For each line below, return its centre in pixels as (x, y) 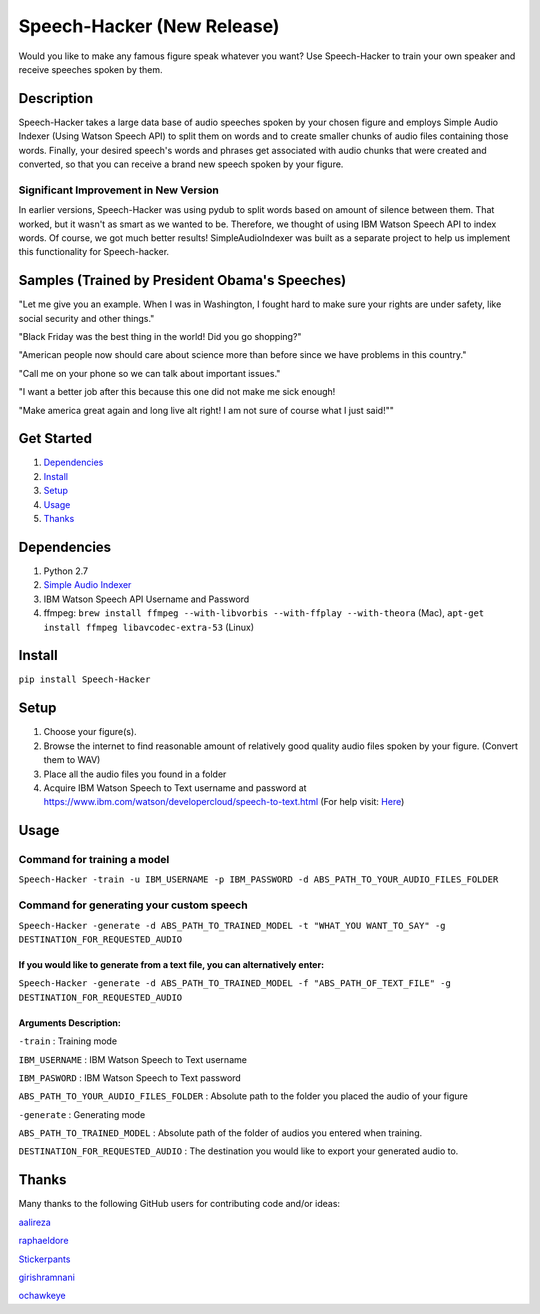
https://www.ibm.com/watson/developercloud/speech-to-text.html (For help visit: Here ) (224, 802)
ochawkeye (42, 1296)
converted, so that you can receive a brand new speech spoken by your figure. (181, 164)
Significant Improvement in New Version (119, 190)
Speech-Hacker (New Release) (149, 26)
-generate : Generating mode (82, 1114)
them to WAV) (72, 760)
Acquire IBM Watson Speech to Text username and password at (175, 787)
